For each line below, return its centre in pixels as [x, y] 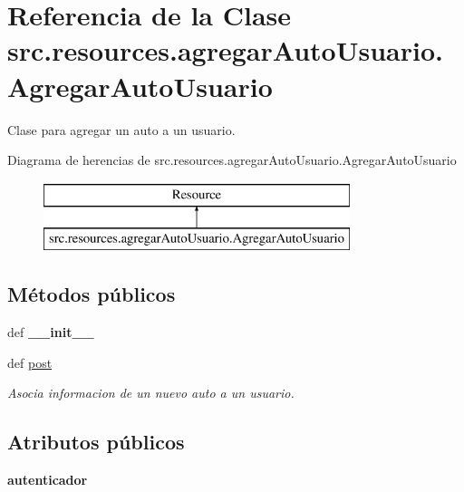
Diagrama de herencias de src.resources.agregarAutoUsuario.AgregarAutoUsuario [232, 160]
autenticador [48, 480]
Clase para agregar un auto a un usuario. [121, 129]
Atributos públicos [96, 442]
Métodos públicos [92, 294]
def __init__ [51, 332]
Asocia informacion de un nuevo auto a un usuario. [151, 393]
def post [30, 362]
